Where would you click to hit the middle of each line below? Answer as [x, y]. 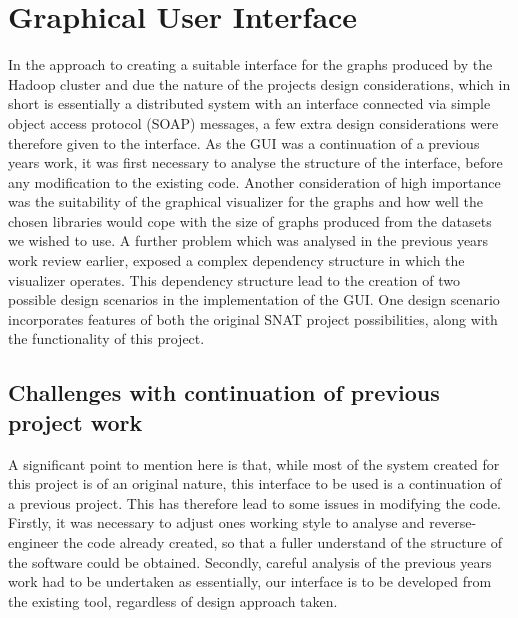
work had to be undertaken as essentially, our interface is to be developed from [250, 581]
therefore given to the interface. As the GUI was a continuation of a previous [244, 142]
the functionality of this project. [106, 338]
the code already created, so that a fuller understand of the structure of [283, 542]
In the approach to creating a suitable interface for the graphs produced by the [250, 64]
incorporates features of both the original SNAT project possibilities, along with [253, 318]
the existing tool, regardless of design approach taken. [173, 600]
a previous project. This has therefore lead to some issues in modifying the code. [255, 502]
